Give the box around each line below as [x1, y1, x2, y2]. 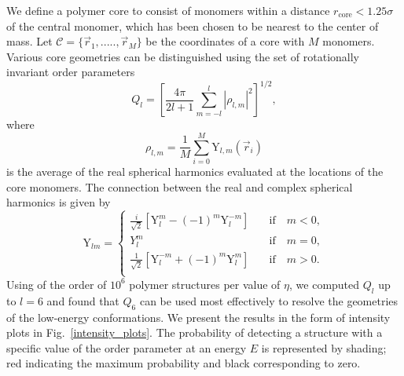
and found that [46, 292, 119, 308]
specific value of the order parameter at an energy [6, 339, 247, 356]
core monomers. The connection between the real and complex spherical [6, 178, 353, 195]
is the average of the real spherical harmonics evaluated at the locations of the [6, 163, 384, 180]
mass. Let [6, 33, 53, 49]
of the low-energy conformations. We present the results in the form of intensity [6, 308, 391, 325]
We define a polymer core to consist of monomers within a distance [6, 2, 330, 18]
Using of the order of [6, 276, 107, 292]
